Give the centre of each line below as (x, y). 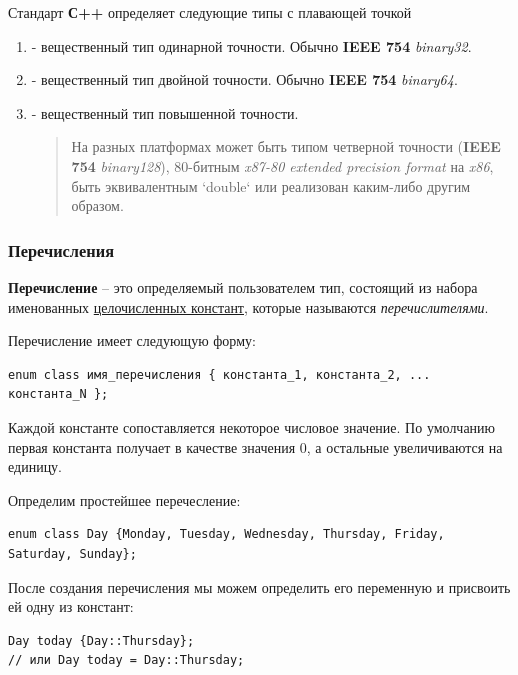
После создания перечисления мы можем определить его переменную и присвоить (259, 586)
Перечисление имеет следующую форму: (132, 340)
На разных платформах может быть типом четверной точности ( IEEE (286, 146)
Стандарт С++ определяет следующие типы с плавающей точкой (210, 12)
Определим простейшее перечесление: (124, 499)
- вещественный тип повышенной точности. (165, 112)
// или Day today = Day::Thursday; (126, 660)
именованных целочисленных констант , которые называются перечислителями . (248, 306)
